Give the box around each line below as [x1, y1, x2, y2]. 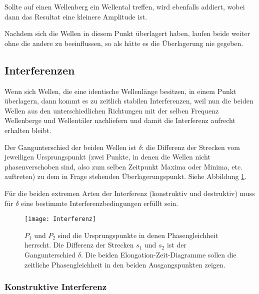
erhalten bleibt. [4, 124, 51, 135]
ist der [166, 239, 186, 250]
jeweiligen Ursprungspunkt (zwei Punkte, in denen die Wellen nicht [4, 151, 210, 162]
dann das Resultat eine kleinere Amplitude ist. [4, 11, 147, 21]
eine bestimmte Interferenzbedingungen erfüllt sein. [21, 197, 178, 208]
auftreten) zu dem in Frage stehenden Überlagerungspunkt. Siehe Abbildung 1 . [4, 171, 246, 181]
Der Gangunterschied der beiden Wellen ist [4, 141, 136, 152]
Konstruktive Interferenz [4, 280, 107, 293]
